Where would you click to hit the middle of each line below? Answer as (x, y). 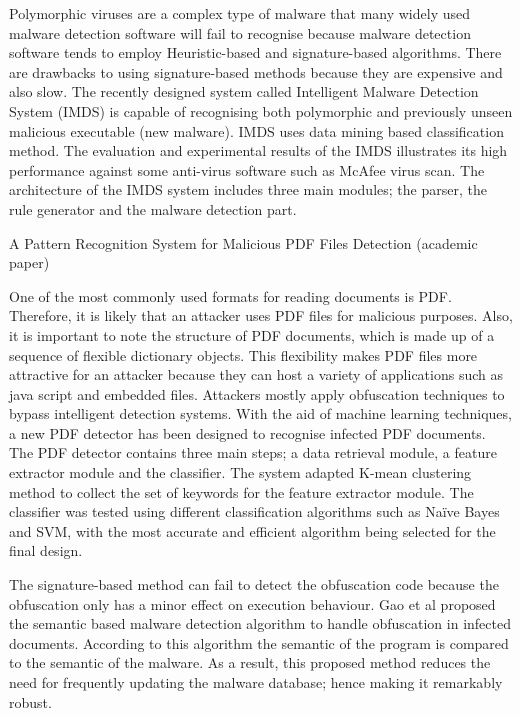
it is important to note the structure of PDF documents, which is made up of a (252, 334)
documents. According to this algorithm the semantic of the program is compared (259, 642)
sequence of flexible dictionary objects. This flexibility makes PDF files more (243, 354)
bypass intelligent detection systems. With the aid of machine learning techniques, (260, 413)
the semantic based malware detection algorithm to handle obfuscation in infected (260, 623)
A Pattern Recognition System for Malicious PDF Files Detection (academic (243, 242)
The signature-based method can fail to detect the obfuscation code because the (254, 584)
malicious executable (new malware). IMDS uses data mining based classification (256, 130)
